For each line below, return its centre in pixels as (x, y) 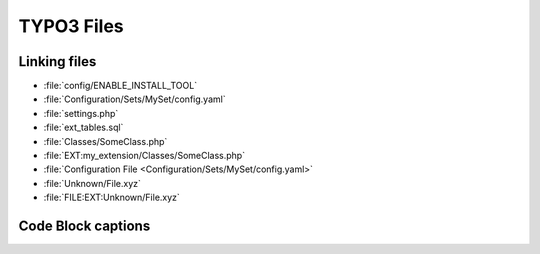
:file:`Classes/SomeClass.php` (105, 141)
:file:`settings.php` (81, 113)
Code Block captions (84, 226)
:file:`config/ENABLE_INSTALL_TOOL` (120, 86)
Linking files (57, 61)
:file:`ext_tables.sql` (83, 127)
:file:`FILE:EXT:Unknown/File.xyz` (111, 197)
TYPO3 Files (71, 26)
